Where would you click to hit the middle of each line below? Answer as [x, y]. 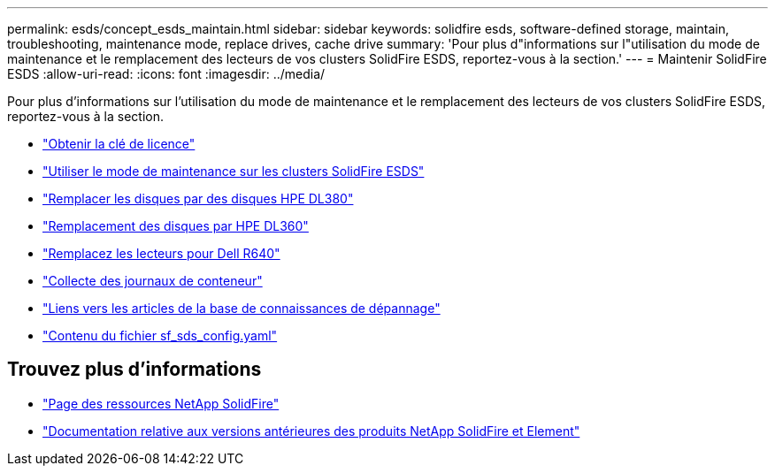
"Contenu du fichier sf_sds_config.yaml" [160, 336]
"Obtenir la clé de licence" [119, 144]
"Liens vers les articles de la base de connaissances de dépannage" [242, 308]
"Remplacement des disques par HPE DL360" [176, 226]
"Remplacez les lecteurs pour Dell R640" [161, 253]
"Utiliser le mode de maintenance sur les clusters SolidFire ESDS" [234, 171]
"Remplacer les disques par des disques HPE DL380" [198, 198]
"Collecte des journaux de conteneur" [153, 281]
